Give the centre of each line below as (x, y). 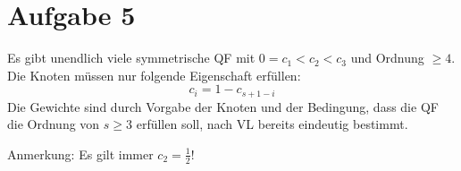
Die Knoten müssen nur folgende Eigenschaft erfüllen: (154, 75)
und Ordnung (387, 58)
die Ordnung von (54, 124)
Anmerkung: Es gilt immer (80, 154)
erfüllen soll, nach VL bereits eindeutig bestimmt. (272, 124)
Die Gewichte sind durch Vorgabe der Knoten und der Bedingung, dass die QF (223, 106)
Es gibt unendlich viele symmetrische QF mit (131, 58)
